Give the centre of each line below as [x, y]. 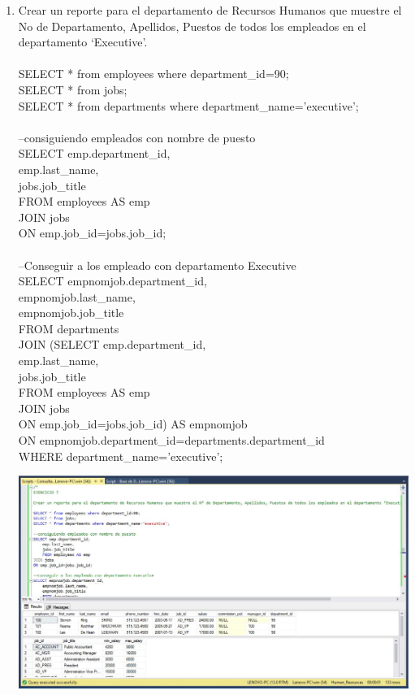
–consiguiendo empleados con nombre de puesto [137, 137]
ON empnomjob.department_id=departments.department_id [171, 440]
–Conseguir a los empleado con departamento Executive [157, 265]
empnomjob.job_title [71, 313]
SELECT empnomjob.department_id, [112, 281]
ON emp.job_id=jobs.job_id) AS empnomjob [133, 424]
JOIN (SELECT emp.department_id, [112, 344]
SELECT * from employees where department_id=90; [153, 74]
